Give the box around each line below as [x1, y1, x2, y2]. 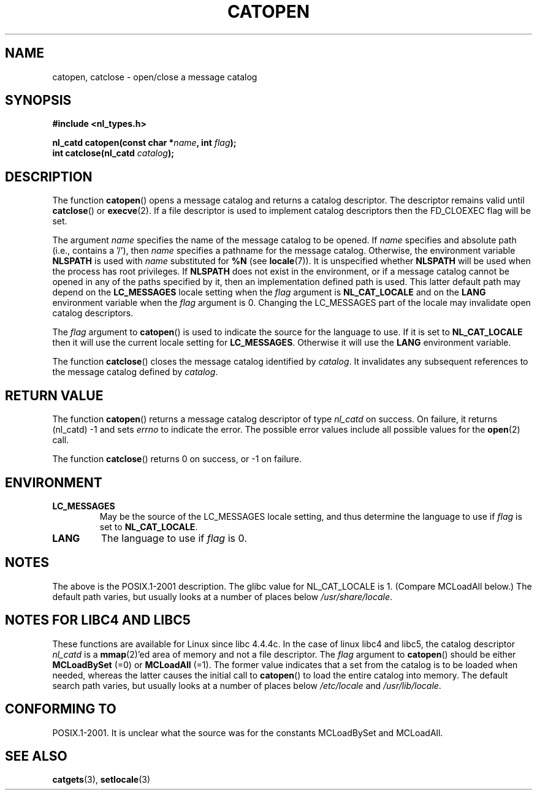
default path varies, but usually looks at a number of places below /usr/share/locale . [52, 591, 392, 602]
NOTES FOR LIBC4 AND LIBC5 [5, 612, 191, 628]
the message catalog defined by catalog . [52, 367, 218, 378]
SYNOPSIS [5, 93, 72, 108]
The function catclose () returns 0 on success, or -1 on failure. [52, 454, 302, 465]
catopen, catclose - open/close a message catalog [52, 71, 257, 82]
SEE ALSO [5, 748, 67, 764]
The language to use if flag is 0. [101, 531, 247, 544]
